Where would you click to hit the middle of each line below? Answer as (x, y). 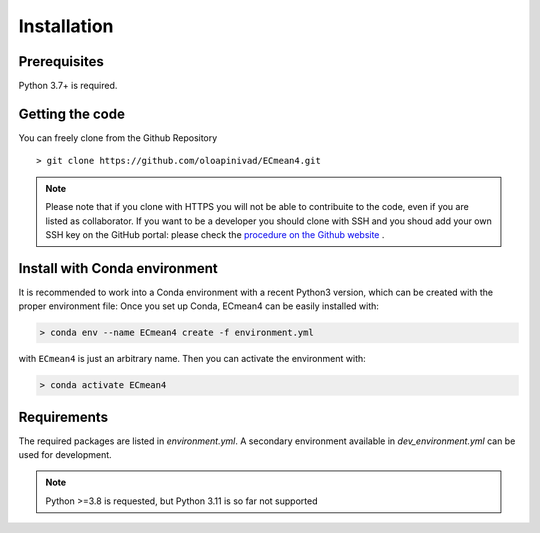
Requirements (63, 416)
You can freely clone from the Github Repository (118, 137)
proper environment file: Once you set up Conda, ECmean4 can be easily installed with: (199, 306)
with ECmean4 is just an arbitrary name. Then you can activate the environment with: (192, 359)
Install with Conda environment (118, 268)
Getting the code (71, 113)
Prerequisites (61, 61)
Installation (66, 26)
